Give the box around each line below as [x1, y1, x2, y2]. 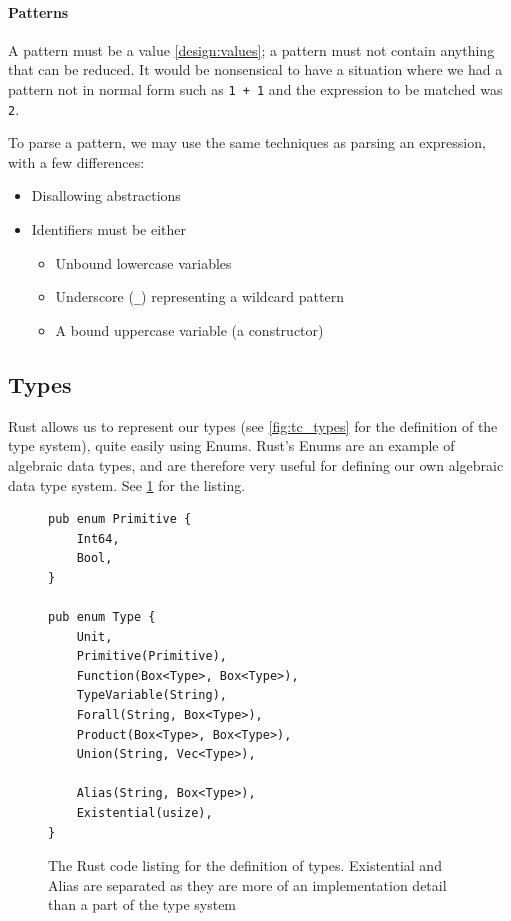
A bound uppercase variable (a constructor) [55, 319, 324, 340]
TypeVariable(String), [76, 688, 227, 703]
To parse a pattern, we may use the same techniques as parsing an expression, [8, 132, 486, 153]
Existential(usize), [76, 806, 213, 820]
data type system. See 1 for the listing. [8, 474, 246, 495]
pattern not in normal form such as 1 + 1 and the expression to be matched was [8, 78, 503, 99]
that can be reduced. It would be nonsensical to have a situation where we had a [8, 59, 503, 80]
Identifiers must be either [31, 219, 187, 240]
